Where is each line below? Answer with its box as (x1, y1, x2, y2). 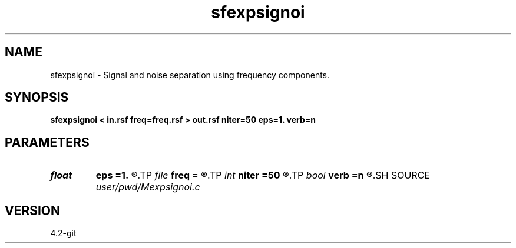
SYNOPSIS (5, 90, 69, 105)
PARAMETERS (5, 135, 90, 150)
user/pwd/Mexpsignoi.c (95, 181, 200, 193)
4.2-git (50, 228, 77, 239)
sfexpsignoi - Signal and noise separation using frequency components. (50, 69, 330, 80)
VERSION (5, 203, 61, 218)
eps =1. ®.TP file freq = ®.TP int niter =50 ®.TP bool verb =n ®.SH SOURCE (95, 169, 430, 182)
